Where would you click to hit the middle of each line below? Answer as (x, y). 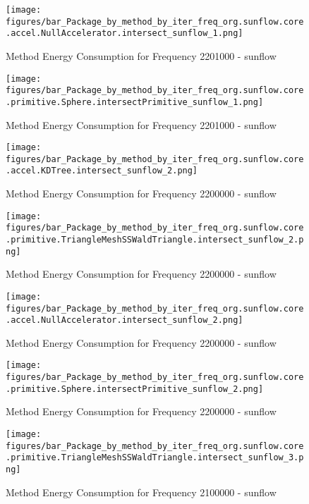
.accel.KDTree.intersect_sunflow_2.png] (102, 171)
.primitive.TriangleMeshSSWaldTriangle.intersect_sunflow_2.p (155, 240)
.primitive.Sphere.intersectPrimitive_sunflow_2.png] (135, 389)
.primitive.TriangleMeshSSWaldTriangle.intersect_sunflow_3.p (155, 458)
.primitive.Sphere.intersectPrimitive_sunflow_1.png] (135, 102)
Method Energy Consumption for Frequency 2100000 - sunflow (141, 492)
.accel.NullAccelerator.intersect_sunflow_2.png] (125, 320)
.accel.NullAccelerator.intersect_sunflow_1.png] (125, 33)
